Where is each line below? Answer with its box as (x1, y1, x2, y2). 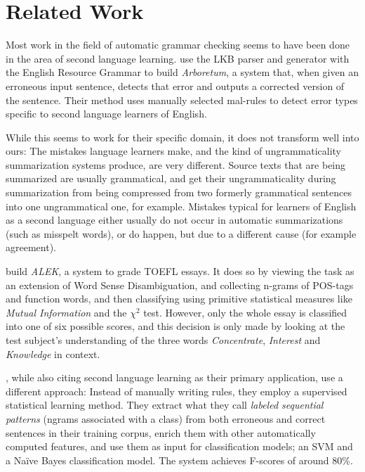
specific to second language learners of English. (6, 106, 207, 121)
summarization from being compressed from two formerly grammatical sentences (6, 185, 352, 200)
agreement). (6, 240, 56, 255)
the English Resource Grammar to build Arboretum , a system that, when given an (6, 65, 359, 79)
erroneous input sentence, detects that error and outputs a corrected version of (6, 78, 345, 93)
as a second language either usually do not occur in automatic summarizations (6, 212, 343, 227)
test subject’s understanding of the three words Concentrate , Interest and (6, 333, 321, 347)
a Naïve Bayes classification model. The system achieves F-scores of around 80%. (6, 452, 353, 467)
